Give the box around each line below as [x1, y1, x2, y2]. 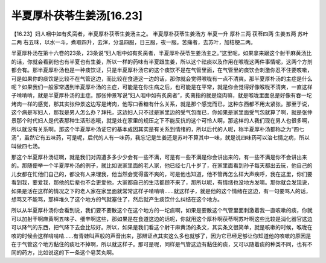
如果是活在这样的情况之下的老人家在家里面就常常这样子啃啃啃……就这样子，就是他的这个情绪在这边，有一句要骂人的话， [11, 187, 312, 194]
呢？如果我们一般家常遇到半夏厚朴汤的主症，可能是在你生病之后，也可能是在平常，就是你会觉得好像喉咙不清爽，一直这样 [11, 83, 313, 90]
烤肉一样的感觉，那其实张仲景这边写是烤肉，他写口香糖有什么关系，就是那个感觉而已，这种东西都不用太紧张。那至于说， [11, 100, 313, 107]
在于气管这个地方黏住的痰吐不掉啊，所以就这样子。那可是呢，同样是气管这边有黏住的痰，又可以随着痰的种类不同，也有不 [11, 240, 313, 247]
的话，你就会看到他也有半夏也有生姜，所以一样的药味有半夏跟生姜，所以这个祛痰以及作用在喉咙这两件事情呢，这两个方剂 [11, 58, 313, 65]
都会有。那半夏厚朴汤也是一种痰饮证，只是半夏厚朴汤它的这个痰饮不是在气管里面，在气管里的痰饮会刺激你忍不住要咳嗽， [11, 66, 313, 74]
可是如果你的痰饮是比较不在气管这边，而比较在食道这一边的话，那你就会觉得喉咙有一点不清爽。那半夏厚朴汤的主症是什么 [11, 75, 313, 82]
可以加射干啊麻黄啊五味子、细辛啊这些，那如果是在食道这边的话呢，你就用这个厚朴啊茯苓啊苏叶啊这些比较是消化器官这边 [11, 215, 313, 223]
